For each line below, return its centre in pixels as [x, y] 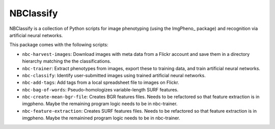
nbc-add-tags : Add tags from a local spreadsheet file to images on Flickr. [101, 83]
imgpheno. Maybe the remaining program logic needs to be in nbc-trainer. [100, 104]
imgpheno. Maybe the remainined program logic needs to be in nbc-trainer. [101, 118]
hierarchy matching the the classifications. [67, 61]
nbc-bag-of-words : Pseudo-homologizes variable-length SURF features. [100, 89]
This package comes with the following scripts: [59, 45]
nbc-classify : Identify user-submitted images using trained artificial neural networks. [114, 75]
